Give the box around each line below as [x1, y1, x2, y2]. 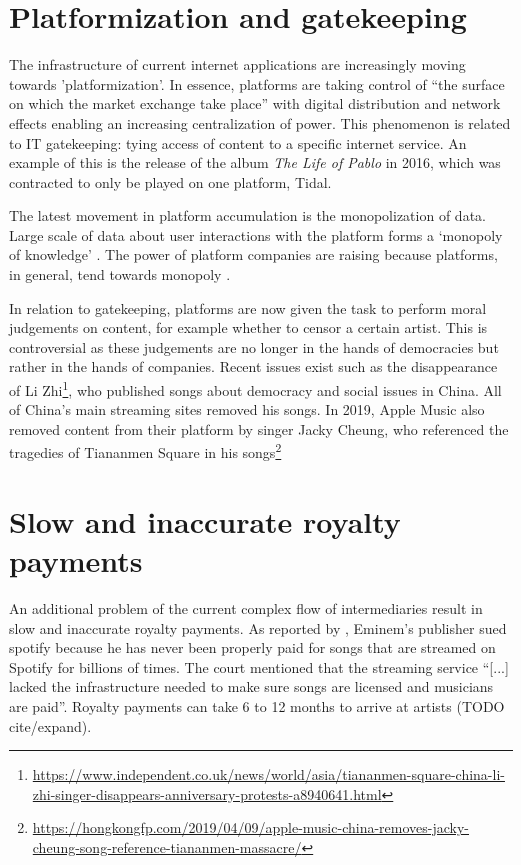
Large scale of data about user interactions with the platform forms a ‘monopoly [9, 224, 503, 245]
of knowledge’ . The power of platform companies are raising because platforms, [9, 244, 498, 265]
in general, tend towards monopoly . [9, 264, 231, 285]
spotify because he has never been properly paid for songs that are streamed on [9, 637, 496, 658]
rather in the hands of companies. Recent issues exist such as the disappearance [9, 356, 498, 377]
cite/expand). [9, 715, 92, 736]
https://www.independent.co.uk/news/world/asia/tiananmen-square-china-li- [32, 764, 505, 785]
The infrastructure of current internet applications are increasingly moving [9, 54, 466, 75]
